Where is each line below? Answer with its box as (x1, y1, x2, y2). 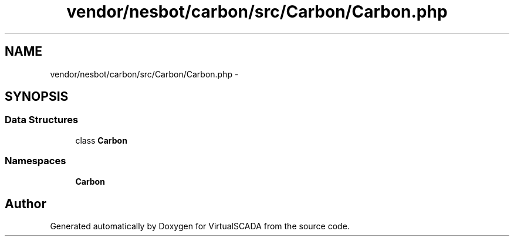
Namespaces (5, 155, 66, 167)
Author (5, 196, 46, 211)
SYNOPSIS (5, 89, 69, 104)
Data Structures (5, 114, 79, 126)
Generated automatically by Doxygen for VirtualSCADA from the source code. (50, 221, 350, 232)
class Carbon (75, 135, 127, 145)
